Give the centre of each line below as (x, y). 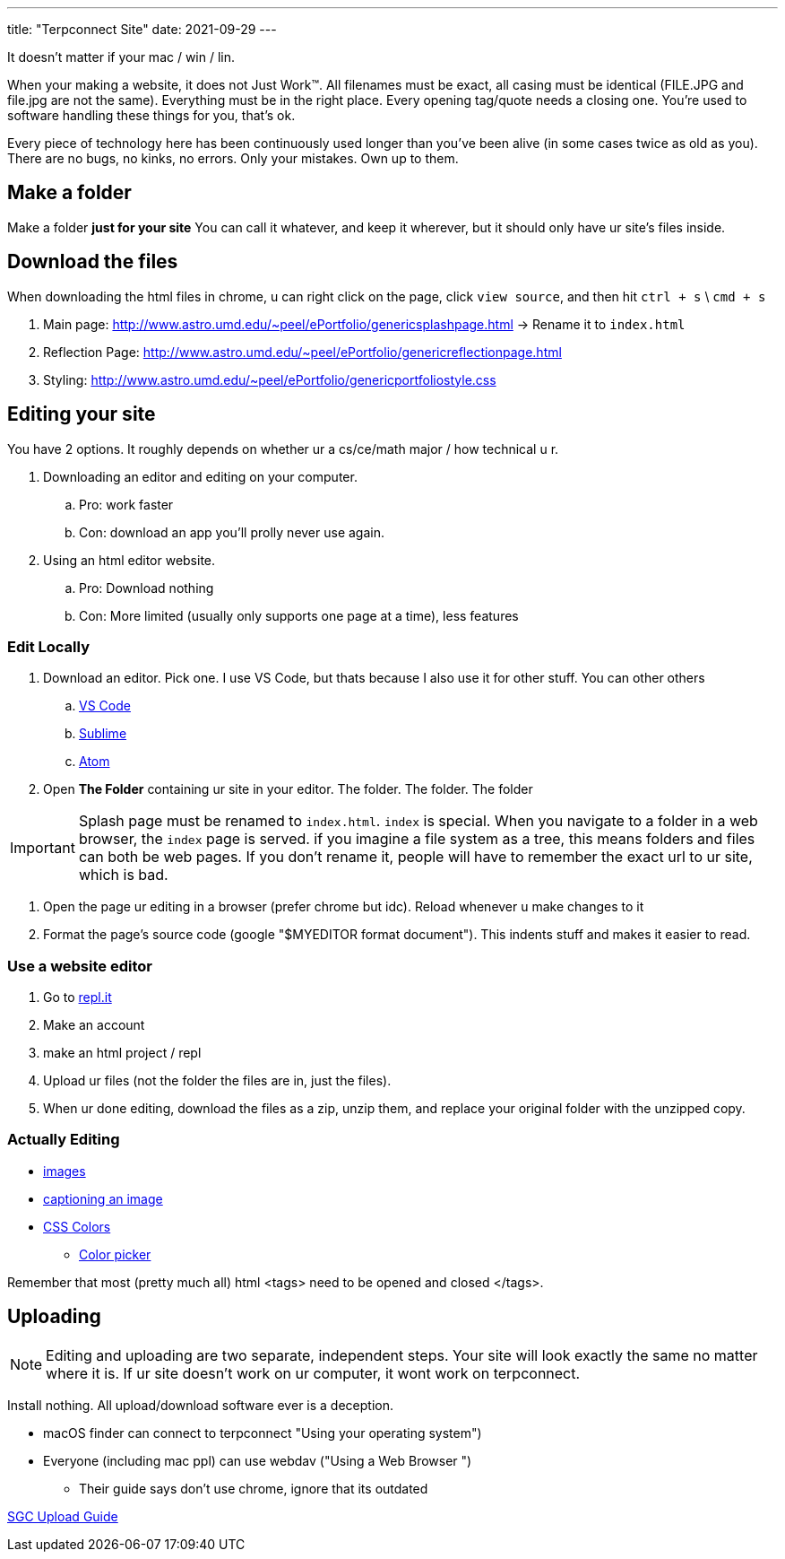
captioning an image (103, 1198)
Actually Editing (64, 1140)
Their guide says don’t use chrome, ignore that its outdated (254, 1488)
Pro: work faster (126, 504)
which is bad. (123, 875)
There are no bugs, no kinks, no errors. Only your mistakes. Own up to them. (233, 158)
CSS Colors (77, 1226)
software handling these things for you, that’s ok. (151, 115)
